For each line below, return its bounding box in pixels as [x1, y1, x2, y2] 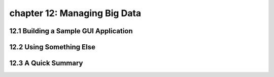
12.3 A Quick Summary [9, 59, 83, 67]
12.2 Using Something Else [9, 43, 96, 51]
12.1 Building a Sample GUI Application [9, 27, 133, 35]
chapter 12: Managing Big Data [9, 8, 142, 19]
